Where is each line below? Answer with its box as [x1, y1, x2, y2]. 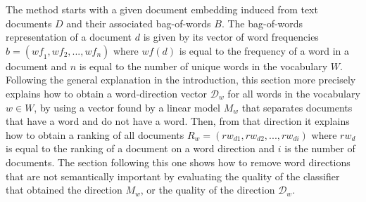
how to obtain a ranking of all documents [6, 127, 184, 142]
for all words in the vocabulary [227, 86, 360, 100]
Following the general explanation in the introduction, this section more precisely [6, 72, 356, 87]
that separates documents [241, 100, 353, 114]
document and [6, 58, 68, 73]
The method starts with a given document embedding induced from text [6, 2, 318, 16]
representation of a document [6, 29, 132, 44]
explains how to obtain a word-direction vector [6, 86, 208, 100]
